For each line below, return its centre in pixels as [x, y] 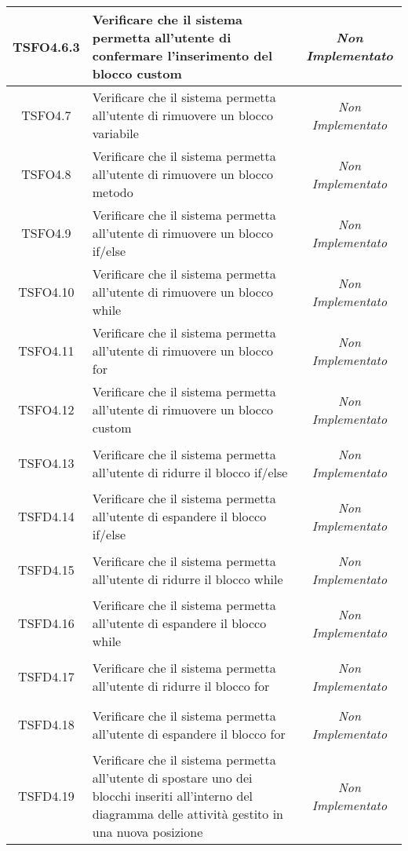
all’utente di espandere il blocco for [189, 733]
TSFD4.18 [46, 724]
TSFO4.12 [46, 409]
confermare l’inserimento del [182, 55]
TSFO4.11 [46, 351]
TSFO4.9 [46, 233]
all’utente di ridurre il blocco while [188, 579]
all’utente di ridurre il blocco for [181, 685]
